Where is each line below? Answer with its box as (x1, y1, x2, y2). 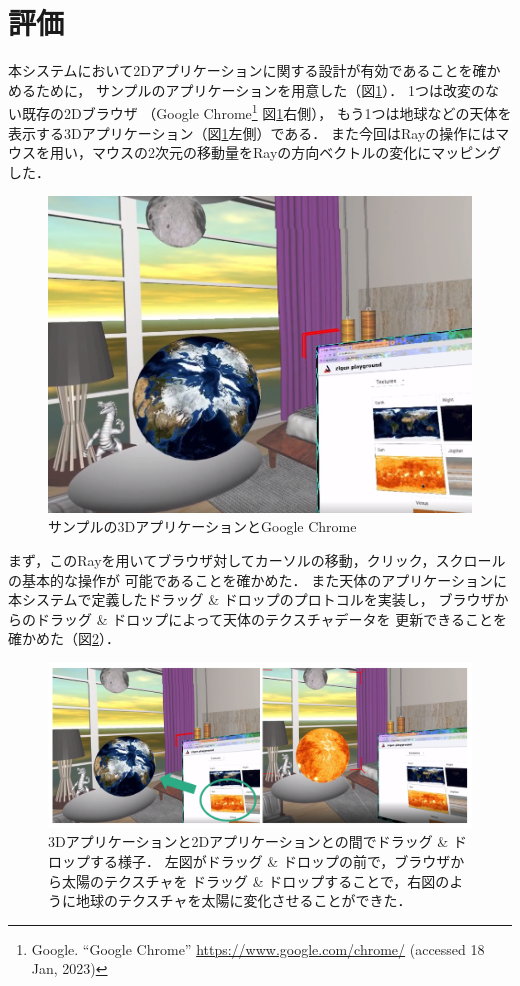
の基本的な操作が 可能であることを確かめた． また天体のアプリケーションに (8, 569, 507, 590)
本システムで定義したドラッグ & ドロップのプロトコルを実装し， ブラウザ (8, 589, 495, 610)
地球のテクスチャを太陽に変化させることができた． (75, 890, 412, 911)
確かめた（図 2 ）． (8, 628, 120, 649)
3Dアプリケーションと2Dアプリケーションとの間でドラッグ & (48, 831, 449, 852)
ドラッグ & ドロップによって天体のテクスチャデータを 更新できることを (35, 608, 507, 629)
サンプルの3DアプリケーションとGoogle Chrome (48, 516, 357, 537)
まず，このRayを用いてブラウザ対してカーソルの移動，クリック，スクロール (8, 550, 506, 571)
